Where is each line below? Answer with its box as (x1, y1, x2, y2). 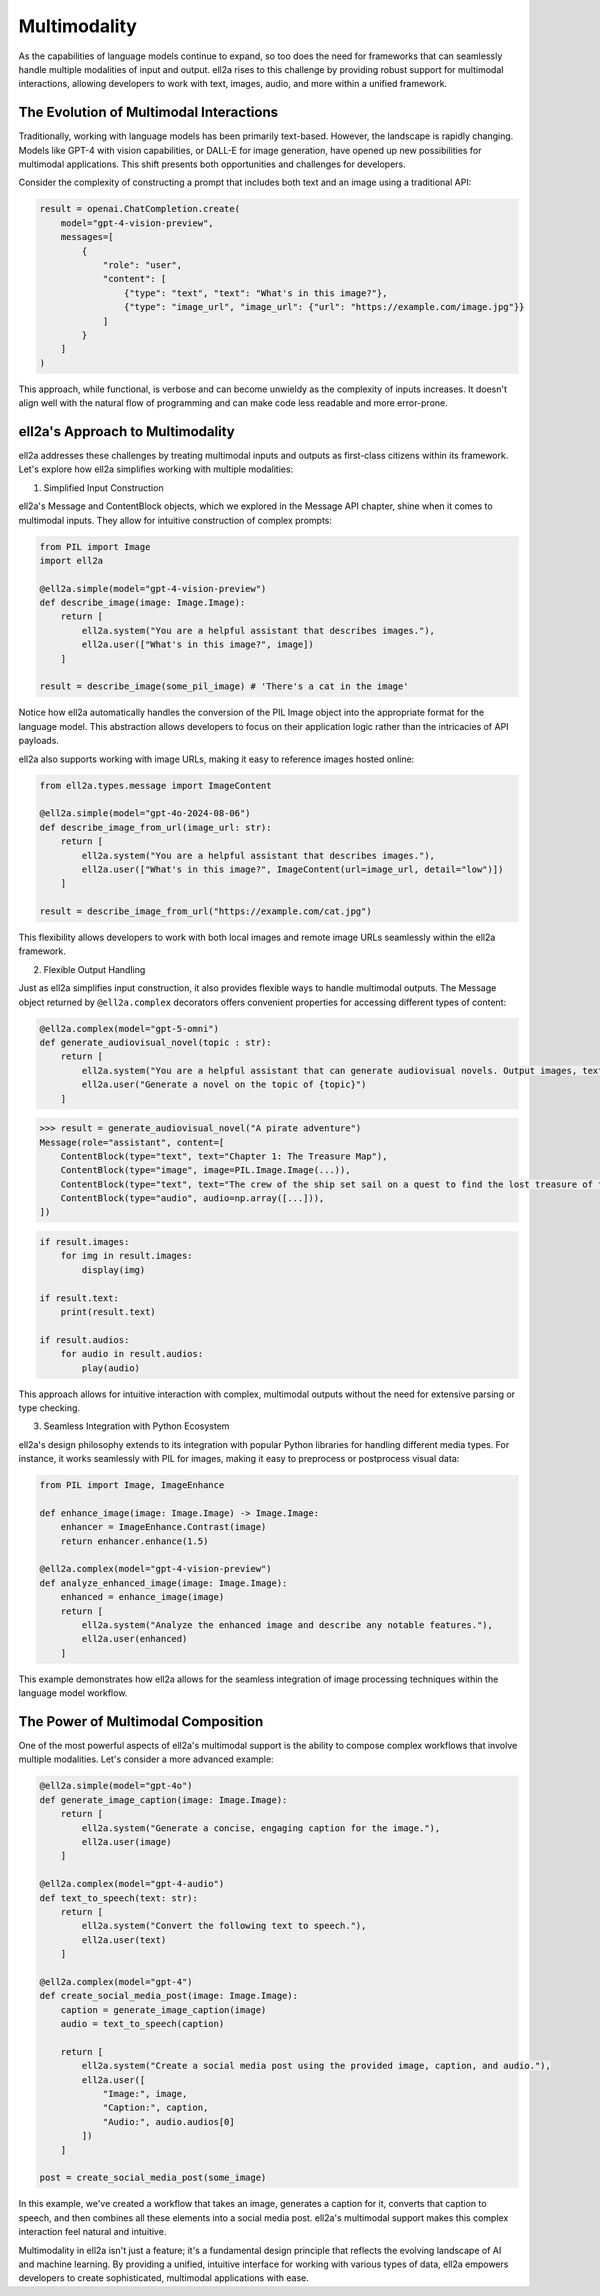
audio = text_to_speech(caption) (60, 2018, 225, 2030)
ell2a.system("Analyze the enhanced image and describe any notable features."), (81, 1620, 494, 1631)
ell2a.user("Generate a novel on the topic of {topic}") (81, 1079, 367, 1090)
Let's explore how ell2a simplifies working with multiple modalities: (18, 463, 294, 475)
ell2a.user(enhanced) (81, 1633, 188, 1645)
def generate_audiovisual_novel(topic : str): (39, 1037, 272, 1048)
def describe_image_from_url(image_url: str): (39, 821, 272, 833)
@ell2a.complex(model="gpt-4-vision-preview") (39, 1563, 272, 1575)
